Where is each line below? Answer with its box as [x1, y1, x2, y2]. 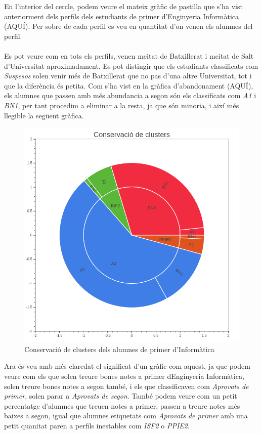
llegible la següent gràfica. [4, 110, 84, 120]
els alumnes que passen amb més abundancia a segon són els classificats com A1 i [4, 90, 256, 101]
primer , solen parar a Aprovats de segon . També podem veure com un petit [4, 390, 237, 401]
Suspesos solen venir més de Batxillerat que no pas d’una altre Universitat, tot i [4, 70, 252, 81]
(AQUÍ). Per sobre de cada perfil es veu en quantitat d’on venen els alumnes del [4, 21, 253, 31]
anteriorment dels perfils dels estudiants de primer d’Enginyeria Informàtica [4, 11, 239, 21]
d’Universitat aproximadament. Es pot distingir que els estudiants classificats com [4, 60, 258, 71]
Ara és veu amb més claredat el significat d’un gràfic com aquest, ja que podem [4, 361, 250, 371]
